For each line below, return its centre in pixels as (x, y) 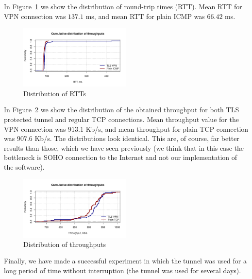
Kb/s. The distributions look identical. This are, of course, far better (137, 138)
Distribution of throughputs (65, 244)
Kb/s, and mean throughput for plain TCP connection (167, 129)
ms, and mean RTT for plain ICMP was (145, 16)
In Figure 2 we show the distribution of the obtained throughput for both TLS (122, 110)
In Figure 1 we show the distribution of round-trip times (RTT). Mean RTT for (123, 6)
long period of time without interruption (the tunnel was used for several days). (123, 270)
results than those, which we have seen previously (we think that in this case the (124, 148)
